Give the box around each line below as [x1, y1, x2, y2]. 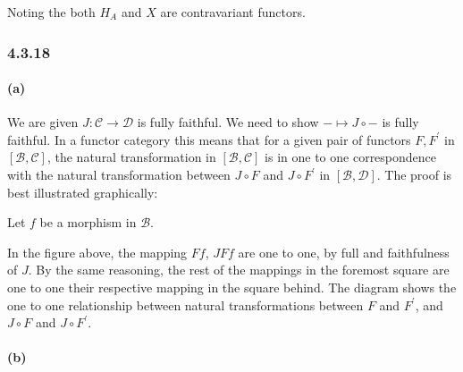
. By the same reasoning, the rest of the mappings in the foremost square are [28, 260, 450, 279]
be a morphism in [39, 213, 137, 232]
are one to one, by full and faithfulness [238, 242, 450, 261]
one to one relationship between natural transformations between [7, 295, 364, 314]
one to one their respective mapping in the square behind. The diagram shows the [7, 277, 457, 296]
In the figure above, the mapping [7, 242, 188, 261]
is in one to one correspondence [265, 148, 437, 166]
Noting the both [7, 3, 96, 21]
